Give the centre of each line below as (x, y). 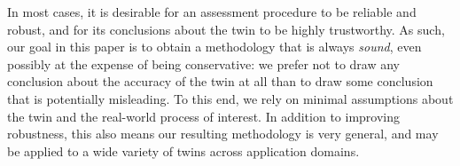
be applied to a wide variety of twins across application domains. (183, 150)
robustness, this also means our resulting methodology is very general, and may (223, 134)
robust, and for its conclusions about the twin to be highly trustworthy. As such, (226, 29)
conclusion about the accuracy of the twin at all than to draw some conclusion (220, 81)
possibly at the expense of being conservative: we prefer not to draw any (204, 63)
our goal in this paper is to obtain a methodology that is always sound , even (214, 47)
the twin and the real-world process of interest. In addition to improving (204, 116)
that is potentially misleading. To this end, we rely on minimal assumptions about (230, 98)
